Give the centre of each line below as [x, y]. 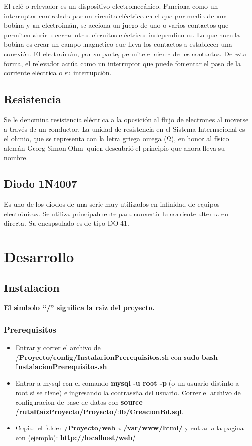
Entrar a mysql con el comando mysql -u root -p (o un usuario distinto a [127, 383]
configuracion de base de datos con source [79, 402]
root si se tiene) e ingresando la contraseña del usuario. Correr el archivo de [128, 392]
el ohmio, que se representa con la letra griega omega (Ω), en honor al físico [117, 138]
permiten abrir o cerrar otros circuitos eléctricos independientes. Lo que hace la [122, 34]
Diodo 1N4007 [41, 184]
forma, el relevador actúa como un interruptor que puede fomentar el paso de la [123, 63]
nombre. [16, 157]
